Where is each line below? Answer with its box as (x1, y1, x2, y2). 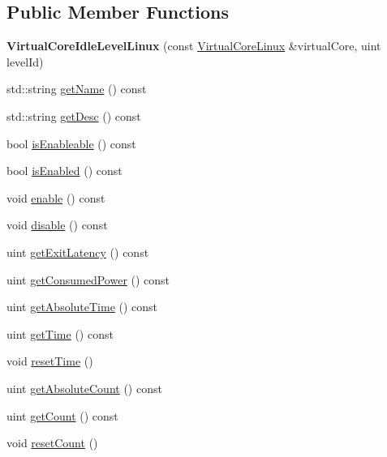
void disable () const (6, 216, 108, 233)
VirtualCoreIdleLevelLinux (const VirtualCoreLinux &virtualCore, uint (6, 37, 381, 54)
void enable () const (6, 189, 105, 206)
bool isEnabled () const (6, 162, 123, 179)
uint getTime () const (6, 325, 114, 342)
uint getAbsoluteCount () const (6, 379, 162, 396)
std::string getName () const (6, 80, 147, 97)
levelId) (6, 53, 44, 70)
